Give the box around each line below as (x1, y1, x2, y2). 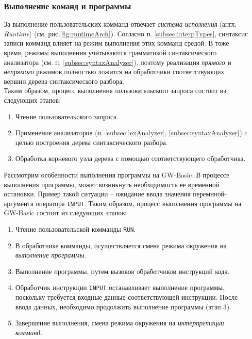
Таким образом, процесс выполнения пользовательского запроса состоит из (4, 85, 227, 96)
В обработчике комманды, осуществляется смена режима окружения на (15, 240, 227, 250)
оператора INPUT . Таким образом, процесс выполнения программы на (35, 198, 242, 208)
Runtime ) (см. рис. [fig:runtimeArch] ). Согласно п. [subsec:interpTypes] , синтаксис (4, 28, 248, 38)
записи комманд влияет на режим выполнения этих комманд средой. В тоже (4, 38, 229, 48)
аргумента (4, 198, 34, 208)
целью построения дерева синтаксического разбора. (15, 137, 168, 147)
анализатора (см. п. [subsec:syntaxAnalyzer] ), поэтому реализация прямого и (4, 57, 231, 67)
